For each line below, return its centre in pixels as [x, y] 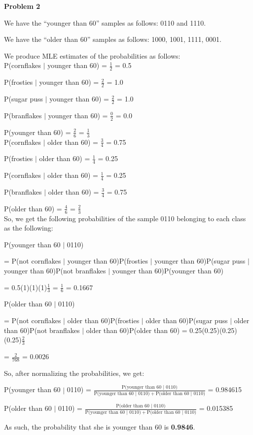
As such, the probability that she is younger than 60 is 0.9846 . [100, 426]
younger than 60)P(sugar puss [200, 261]
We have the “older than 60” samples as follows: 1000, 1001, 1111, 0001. [113, 39]
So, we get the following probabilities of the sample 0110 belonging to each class [125, 218]
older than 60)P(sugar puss [187, 320]
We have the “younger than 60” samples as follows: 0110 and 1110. [105, 22]
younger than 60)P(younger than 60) [168, 271]
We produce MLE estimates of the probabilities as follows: [92, 55]
